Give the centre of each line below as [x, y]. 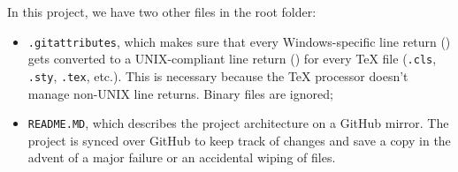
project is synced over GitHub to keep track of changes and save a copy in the [239, 140]
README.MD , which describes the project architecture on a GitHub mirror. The [238, 123]
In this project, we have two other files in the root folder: [162, 11]
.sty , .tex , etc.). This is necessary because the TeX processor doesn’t [218, 75]
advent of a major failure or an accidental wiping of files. [182, 157]
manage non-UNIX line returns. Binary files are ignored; [180, 93]
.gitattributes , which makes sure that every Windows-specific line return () [239, 41]
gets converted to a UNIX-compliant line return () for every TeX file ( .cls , [232, 59]
